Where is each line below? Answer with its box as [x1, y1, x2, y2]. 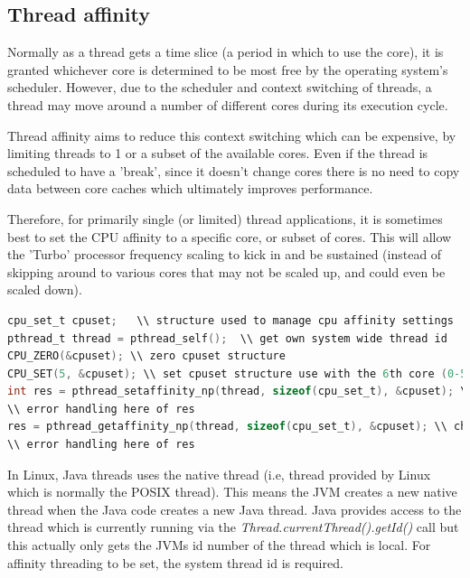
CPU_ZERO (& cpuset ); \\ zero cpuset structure [7, 350, 286, 363]
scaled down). [7, 280, 82, 299]
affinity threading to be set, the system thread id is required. [7, 553, 343, 572]
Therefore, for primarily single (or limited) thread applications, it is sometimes [7, 209, 443, 228]
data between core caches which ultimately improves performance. [7, 179, 373, 198]
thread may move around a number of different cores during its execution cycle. [7, 95, 448, 114]
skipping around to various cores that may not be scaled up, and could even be [7, 262, 446, 281]
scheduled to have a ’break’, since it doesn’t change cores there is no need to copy [7, 161, 460, 180]
